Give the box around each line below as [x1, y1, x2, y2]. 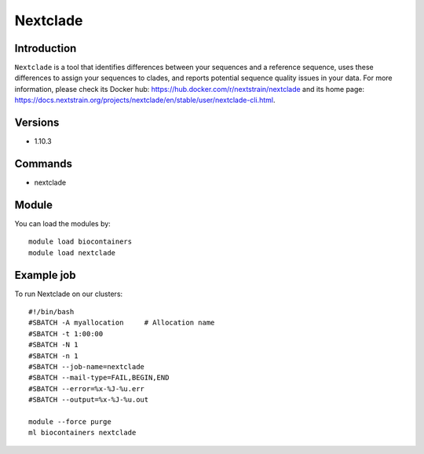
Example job [14, 268, 76, 282]
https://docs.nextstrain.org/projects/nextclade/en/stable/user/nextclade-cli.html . [14, 95, 276, 105]
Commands [14, 157, 73, 170]
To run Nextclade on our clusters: [14, 289, 123, 298]
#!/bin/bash [28, 307, 75, 317]
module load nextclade [28, 248, 116, 257]
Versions [14, 116, 60, 130]
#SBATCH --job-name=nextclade [28, 362, 145, 371]
